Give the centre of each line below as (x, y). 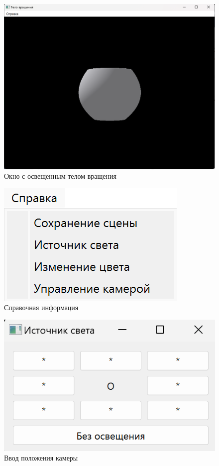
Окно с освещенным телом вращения (60, 176)
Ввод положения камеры (41, 458)
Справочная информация (41, 307)
